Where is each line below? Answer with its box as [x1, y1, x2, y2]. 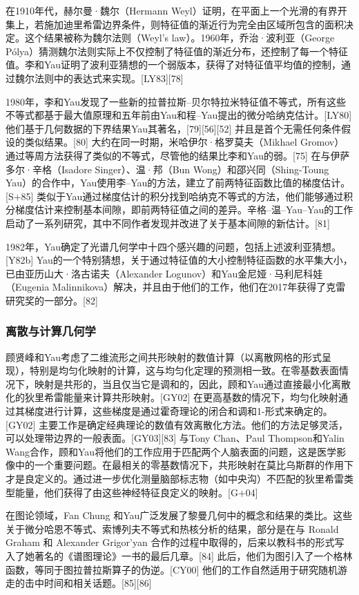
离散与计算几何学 [6, 322, 96, 340]
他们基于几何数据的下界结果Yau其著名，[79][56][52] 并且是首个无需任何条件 [6, 121, 342, 135]
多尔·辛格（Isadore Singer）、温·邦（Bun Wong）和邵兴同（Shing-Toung [6, 162, 329, 176]
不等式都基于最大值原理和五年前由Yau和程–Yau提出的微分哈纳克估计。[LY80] [6, 108, 352, 122]
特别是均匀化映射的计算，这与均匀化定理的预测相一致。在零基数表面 [29, 363, 339, 378]
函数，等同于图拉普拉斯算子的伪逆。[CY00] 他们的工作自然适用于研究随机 [6, 562, 338, 576]
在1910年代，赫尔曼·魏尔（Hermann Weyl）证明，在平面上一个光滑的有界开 [6, 3, 347, 17]
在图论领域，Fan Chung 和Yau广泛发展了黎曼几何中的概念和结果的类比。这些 [6, 508, 353, 523]
